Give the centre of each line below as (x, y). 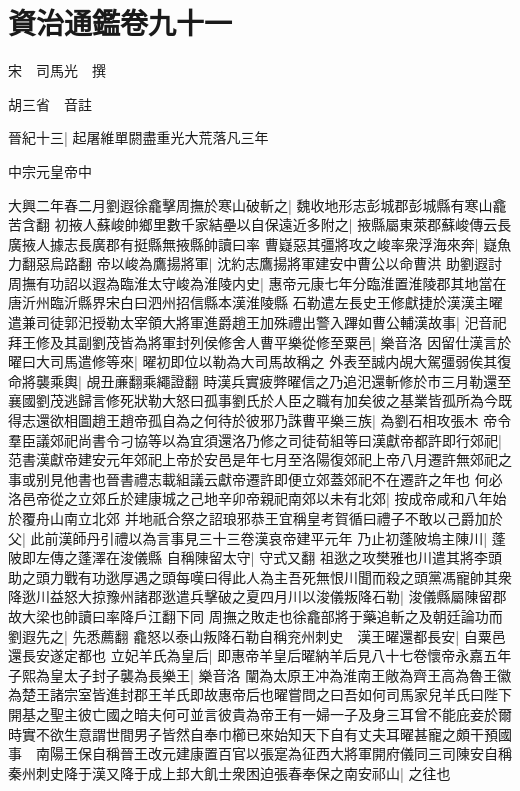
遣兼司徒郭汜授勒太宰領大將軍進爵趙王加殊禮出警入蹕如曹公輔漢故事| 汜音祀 (257, 322)
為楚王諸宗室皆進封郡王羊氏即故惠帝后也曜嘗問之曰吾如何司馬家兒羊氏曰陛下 (260, 694)
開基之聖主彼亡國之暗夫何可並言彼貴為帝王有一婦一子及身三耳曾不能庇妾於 (253, 713)
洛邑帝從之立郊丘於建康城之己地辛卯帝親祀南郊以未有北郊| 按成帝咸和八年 (250, 498)
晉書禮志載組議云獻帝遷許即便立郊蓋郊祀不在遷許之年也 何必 (304, 478)
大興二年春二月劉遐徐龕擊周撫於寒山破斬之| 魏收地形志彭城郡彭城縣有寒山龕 (257, 204)
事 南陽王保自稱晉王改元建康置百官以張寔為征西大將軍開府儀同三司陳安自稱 (260, 753)
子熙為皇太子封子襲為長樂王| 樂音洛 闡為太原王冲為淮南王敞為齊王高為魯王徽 (260, 674)
